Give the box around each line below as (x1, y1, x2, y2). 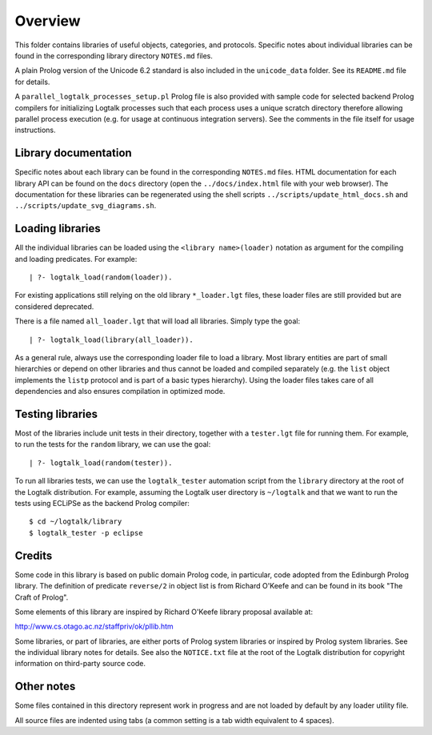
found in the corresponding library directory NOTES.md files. (14, 50, 214, 60)
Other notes (14, 680, 76, 693)
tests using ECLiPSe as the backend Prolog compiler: (14, 499, 190, 508)
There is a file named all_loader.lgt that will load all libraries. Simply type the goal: (14, 316, 300, 326)
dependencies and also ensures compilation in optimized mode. (14, 387, 226, 396)
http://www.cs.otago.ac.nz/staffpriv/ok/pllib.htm (14, 621, 174, 632)
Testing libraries (14, 407, 98, 420)
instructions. (14, 125, 56, 135)
